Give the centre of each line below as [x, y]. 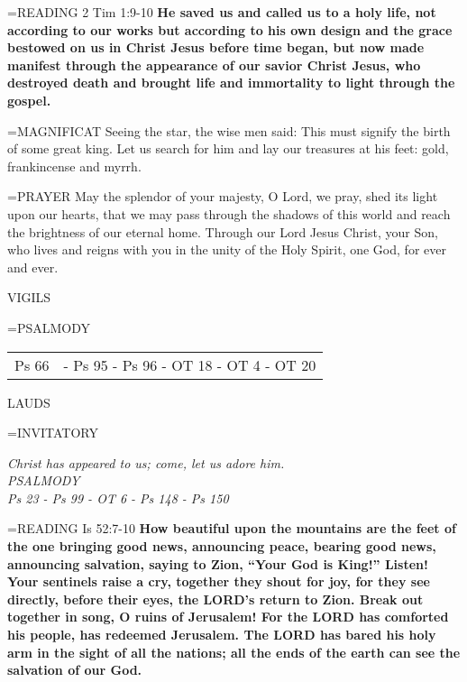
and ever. [33, 267]
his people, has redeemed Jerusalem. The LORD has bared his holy [222, 635]
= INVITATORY [53, 433]
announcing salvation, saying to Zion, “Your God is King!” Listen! [218, 563]
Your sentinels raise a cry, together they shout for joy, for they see [219, 581]
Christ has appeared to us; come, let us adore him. [146, 462]
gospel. [29, 100]
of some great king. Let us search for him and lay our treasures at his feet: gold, [228, 148]
